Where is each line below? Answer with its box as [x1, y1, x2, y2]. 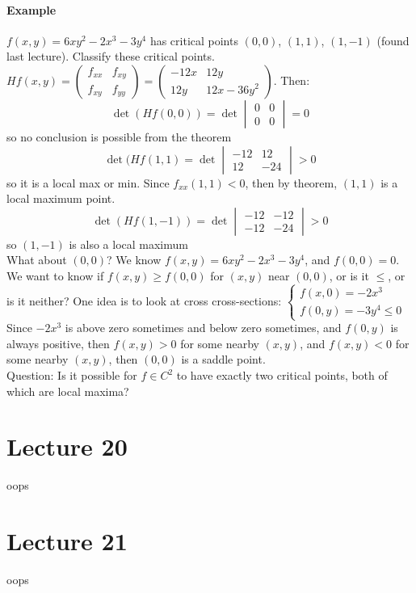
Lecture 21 [6, 524, 128, 557]
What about [6, 251, 67, 268]
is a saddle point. [181, 351, 266, 368]
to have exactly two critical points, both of [176, 367, 388, 384]
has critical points [149, 32, 238, 48]
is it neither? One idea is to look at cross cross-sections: [6, 292, 282, 309]
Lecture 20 [6, 430, 128, 463]
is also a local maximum [69, 235, 188, 252]
